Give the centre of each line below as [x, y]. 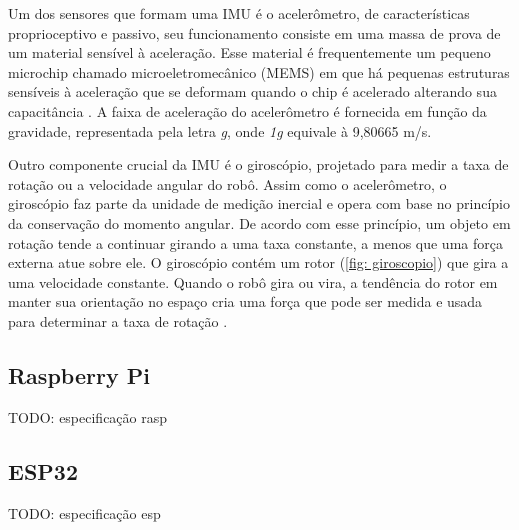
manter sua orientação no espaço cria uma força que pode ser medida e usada [245, 301]
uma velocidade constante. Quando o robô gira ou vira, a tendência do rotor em [253, 281]
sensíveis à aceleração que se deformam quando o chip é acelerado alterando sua [252, 91]
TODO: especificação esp [84, 512]
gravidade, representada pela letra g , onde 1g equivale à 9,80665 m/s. [220, 130]
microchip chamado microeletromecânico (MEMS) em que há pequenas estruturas [259, 71]
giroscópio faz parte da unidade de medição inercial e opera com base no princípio [259, 203]
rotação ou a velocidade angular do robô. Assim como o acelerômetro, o [227, 183]
